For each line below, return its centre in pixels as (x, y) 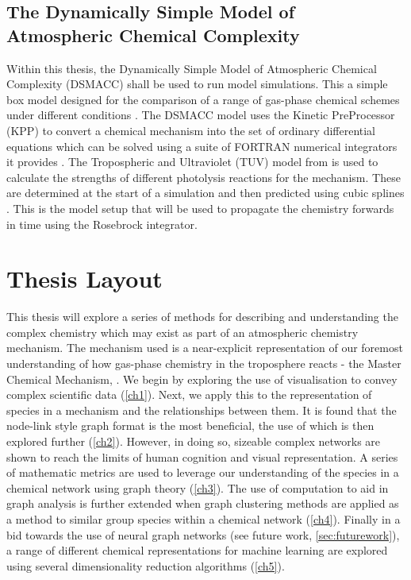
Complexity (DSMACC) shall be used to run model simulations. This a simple (197, 84)
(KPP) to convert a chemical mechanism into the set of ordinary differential (191, 130)
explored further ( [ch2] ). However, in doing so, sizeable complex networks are (194, 441)
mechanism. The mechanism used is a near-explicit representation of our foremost (205, 348)
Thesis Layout (85, 278)
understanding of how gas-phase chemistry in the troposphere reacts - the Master (204, 363)
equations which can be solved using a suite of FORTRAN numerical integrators (202, 146)
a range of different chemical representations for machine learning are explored (197, 550)
